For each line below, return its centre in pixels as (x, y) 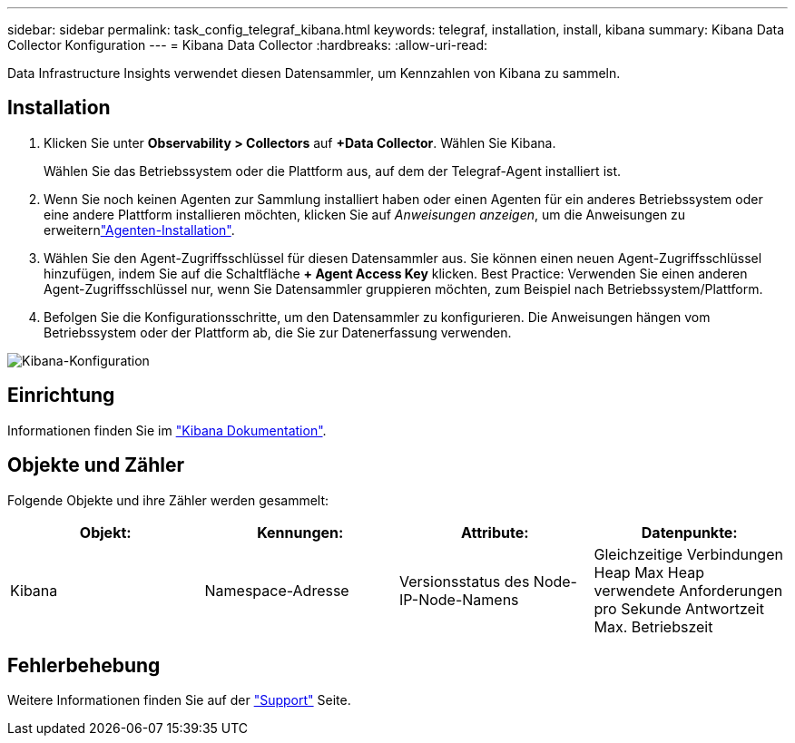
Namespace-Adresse (277, 590)
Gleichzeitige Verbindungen (688, 554)
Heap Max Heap (649, 572)
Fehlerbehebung (84, 665)
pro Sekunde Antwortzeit (679, 608)
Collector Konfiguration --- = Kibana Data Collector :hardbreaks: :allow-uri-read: (248, 45)
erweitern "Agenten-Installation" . (139, 230)
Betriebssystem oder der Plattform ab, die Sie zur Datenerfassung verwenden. (278, 332)
